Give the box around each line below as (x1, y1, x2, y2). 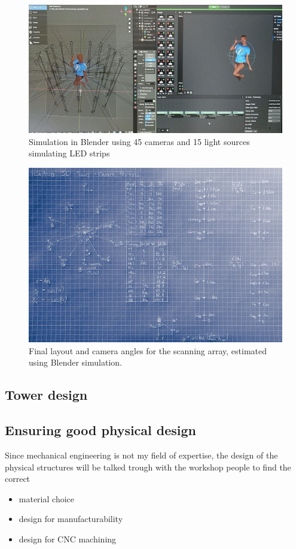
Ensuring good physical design (5, 421, 197, 439)
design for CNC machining (19, 532, 117, 545)
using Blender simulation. (29, 356, 122, 369)
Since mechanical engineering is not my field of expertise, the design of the (5, 449, 278, 461)
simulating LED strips (29, 147, 110, 159)
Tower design (5, 385, 88, 404)
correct (5, 472, 30, 485)
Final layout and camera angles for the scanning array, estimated (29, 344, 267, 357)
